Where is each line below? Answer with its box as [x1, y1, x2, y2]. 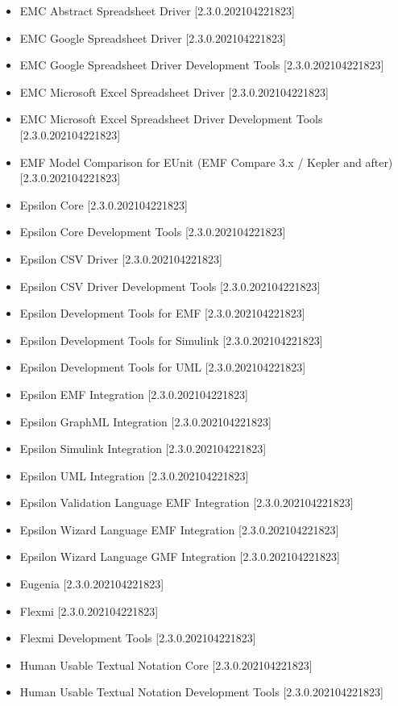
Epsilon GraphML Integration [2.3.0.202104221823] [19, 413, 272, 430]
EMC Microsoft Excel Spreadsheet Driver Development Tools [19, 110, 323, 127]
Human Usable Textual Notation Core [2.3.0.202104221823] [19, 656, 313, 673]
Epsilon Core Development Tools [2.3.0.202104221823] [19, 223, 286, 240]
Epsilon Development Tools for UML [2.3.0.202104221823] [19, 359, 306, 376]
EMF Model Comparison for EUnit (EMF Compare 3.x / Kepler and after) [19, 153, 393, 170]
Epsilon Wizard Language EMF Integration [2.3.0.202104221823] [19, 521, 339, 538]
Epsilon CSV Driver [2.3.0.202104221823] [19, 250, 222, 267]
